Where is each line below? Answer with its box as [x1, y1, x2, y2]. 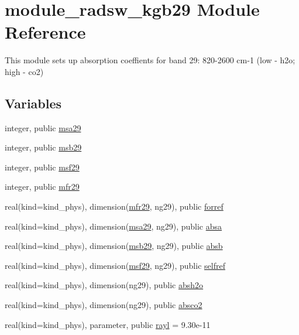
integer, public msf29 [5, 160, 80, 173]
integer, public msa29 [5, 121, 81, 134]
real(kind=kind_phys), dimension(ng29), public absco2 [5, 299, 202, 311]
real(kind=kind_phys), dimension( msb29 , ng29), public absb [5, 240, 223, 252]
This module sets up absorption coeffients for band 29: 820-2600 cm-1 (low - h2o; [5, 54, 295, 66]
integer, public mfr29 [5, 180, 80, 193]
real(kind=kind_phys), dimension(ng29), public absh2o [5, 279, 204, 291]
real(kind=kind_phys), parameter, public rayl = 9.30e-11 [5, 318, 211, 330]
